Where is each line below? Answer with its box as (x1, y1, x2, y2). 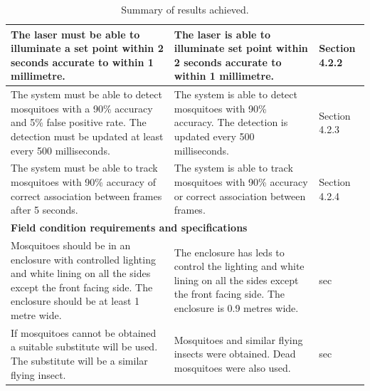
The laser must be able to (11, 26, 140, 41)
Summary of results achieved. (121, 2, 249, 16)
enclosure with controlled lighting (11, 251, 156, 266)
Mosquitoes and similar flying (174, 332, 303, 347)
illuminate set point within (174, 41, 308, 56)
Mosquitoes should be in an (11, 237, 131, 252)
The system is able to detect (174, 87, 297, 102)
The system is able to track (174, 160, 293, 175)
